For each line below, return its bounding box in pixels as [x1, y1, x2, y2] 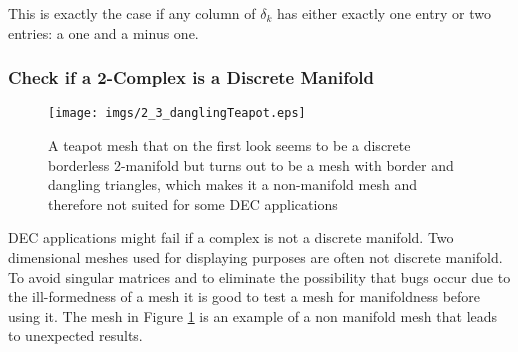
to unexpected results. [8, 325, 143, 346]
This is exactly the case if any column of [8, 3, 256, 23]
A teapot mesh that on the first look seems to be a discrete [48, 135, 411, 156]
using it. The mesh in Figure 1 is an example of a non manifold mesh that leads [8, 305, 498, 326]
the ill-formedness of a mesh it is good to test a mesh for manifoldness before [8, 286, 481, 307]
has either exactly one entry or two [276, 3, 492, 23]
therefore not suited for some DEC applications [48, 193, 338, 214]
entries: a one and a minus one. [8, 22, 199, 43]
